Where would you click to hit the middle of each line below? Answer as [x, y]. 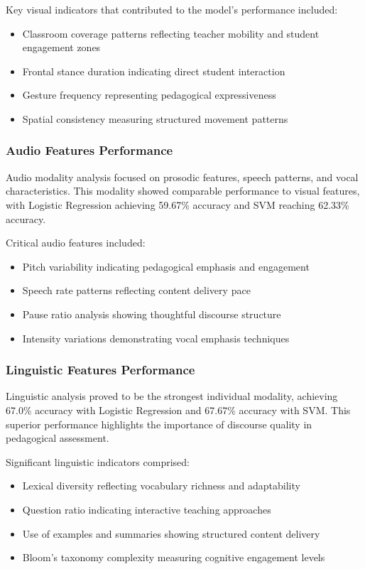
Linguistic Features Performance [100, 370]
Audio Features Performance [89, 150]
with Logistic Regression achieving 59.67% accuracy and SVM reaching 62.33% [178, 204]
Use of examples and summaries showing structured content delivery [171, 533]
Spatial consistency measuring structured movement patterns [155, 118]
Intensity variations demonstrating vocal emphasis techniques [156, 338]
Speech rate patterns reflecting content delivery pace [136, 290]
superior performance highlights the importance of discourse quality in [159, 424]
